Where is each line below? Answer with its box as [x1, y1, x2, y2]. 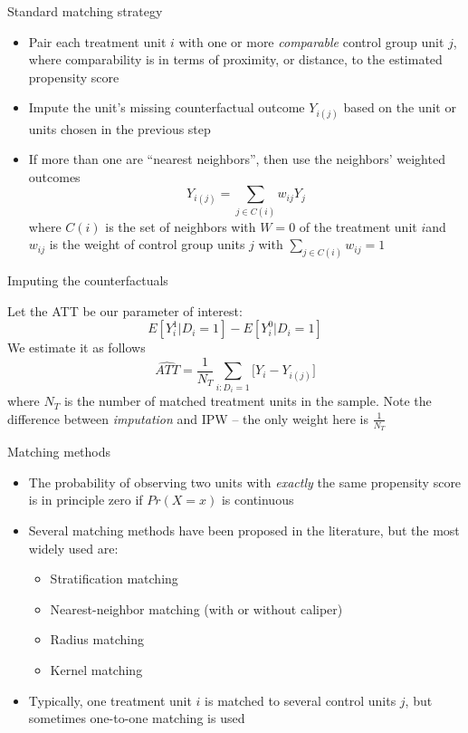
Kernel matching [50, 660, 143, 679]
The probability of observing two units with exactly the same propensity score [28, 472, 462, 491]
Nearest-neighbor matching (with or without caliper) [50, 599, 343, 618]
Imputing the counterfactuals [7, 271, 168, 290]
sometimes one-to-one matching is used [28, 709, 245, 728]
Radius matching [50, 630, 144, 649]
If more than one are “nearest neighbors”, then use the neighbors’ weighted [28, 149, 445, 169]
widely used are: [28, 538, 119, 557]
